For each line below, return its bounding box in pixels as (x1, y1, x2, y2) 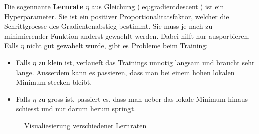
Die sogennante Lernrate (4, 1, 84, 11)
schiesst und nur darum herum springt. (16, 103, 136, 114)
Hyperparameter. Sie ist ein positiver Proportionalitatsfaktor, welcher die (4, 11, 229, 21)
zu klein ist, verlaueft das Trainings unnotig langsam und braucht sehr (38, 57, 255, 67)
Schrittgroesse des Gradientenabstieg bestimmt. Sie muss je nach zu (4, 21, 213, 31)
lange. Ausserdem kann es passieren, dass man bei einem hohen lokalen (16, 67, 235, 77)
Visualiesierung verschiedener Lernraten (24, 120, 147, 130)
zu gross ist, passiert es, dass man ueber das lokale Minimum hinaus (38, 93, 248, 104)
